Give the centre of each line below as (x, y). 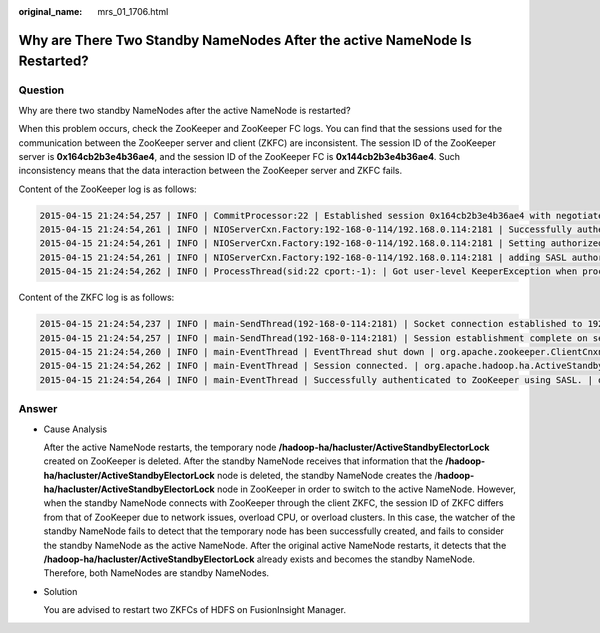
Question (41, 90)
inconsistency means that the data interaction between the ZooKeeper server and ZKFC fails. (210, 171)
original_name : (50, 11)
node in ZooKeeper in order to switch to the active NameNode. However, (366, 489)
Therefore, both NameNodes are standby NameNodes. (156, 573)
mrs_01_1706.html (133, 11)
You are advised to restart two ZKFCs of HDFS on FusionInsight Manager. (195, 610)
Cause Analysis (75, 429)
